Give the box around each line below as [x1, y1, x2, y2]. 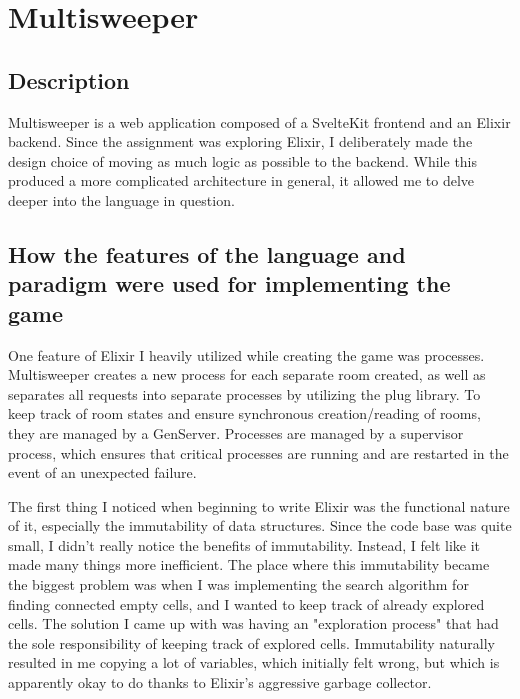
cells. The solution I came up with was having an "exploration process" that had [8, 613, 499, 634]
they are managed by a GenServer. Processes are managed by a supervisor [8, 422, 464, 443]
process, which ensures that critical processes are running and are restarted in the [8, 442, 509, 463]
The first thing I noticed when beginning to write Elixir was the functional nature [8, 495, 510, 516]
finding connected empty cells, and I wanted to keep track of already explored [8, 593, 485, 614]
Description [8, 64, 130, 95]
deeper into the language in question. [8, 189, 235, 210]
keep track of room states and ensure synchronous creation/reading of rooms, [8, 403, 481, 424]
